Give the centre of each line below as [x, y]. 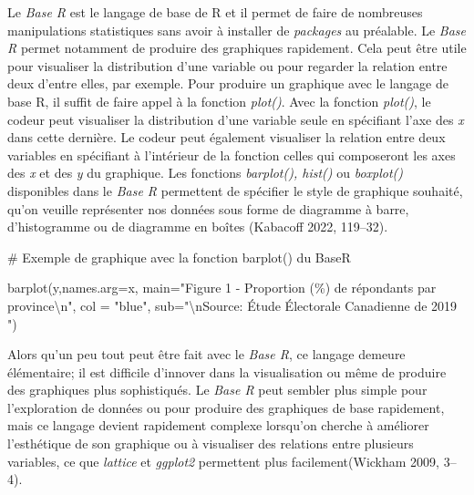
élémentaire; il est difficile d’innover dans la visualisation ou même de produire [227, 371]
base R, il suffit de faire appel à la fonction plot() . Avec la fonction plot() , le [219, 101]
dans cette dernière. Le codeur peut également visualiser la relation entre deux [227, 137]
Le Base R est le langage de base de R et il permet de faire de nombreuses [215, 12]
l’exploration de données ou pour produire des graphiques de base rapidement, [226, 407]
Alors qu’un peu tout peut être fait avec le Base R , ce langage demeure [206, 354]
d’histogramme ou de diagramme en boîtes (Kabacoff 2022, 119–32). [198, 227]
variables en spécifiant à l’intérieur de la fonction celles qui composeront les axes [232, 155]
